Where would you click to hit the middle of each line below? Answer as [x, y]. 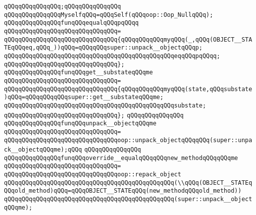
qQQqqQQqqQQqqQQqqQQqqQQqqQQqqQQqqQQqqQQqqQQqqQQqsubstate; [105, 105]
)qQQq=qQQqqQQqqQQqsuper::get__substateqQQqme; [84, 97]
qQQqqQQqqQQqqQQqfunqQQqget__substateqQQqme [78, 73]
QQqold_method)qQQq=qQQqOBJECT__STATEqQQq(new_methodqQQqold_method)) [123, 191]
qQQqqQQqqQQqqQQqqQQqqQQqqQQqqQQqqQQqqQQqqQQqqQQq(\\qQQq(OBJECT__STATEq [128, 183]
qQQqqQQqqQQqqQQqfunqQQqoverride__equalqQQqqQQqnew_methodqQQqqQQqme [121, 158]
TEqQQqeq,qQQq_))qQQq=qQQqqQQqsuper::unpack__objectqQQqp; [103, 48]
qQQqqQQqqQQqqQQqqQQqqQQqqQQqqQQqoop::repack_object [93, 175]
